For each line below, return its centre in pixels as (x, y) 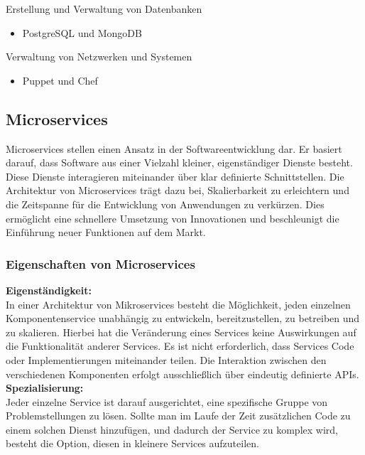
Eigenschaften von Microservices (100, 263)
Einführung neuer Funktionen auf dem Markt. (106, 232)
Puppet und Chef (60, 80)
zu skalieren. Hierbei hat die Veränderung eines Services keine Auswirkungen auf (181, 332)
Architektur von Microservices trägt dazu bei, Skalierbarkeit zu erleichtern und (178, 190)
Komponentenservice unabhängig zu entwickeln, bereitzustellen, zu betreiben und (183, 318)
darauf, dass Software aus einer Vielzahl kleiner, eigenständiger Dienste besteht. (179, 162)
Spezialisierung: (45, 388)
